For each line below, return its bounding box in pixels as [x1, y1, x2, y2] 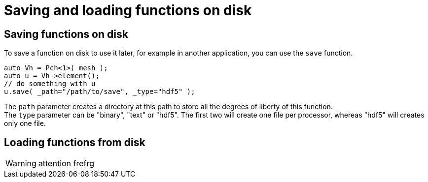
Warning [5, 158, 36, 169]
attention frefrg [38, 158, 95, 169]
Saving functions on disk [4, 28, 128, 40]
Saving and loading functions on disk [4, 2, 252, 19]
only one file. [4, 119, 46, 128]
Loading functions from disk [4, 136, 145, 149]
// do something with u [4, 80, 96, 88]
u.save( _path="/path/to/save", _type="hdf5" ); [4, 88, 195, 96]
